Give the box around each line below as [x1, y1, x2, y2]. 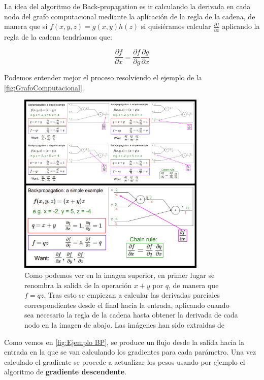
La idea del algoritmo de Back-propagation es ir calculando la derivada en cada [4, 1, 251, 11]
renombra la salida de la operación [24, 279, 131, 290]
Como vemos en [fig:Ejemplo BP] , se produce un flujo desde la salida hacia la [4, 336, 245, 347]
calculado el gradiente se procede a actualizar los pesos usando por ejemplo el [4, 356, 245, 367]
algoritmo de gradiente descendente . [4, 366, 127, 377]
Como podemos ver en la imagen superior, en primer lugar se [24, 270, 215, 280]
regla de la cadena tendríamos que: [4, 31, 112, 42]
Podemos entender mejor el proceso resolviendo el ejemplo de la [4, 72, 202, 83]
